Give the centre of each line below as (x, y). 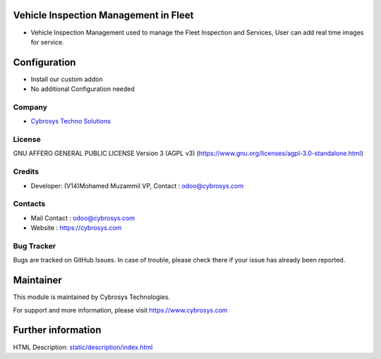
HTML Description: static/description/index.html (83, 347)
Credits (26, 171)
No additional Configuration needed (83, 89)
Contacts (29, 204)
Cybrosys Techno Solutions (71, 121)
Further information (57, 330)
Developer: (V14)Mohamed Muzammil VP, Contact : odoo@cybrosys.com (137, 185)
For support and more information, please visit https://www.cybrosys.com (121, 310)
